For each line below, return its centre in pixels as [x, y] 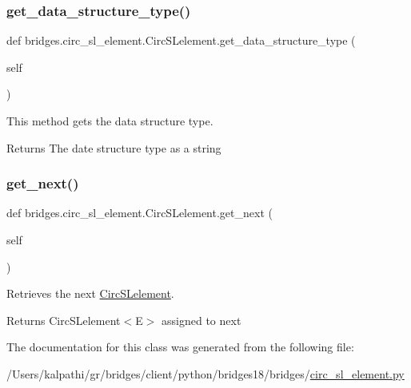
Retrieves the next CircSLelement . [90, 293]
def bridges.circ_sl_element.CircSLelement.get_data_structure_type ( [181, 40]
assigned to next [202, 320]
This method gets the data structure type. [110, 121]
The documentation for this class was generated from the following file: [180, 347]
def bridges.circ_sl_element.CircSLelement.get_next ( [140, 213]
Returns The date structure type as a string [114, 147]
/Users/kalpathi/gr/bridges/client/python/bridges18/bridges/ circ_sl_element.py [205, 373]
